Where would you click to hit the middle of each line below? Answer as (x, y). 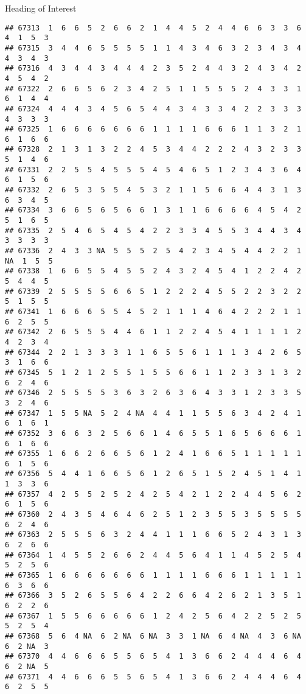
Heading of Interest (41, 8)
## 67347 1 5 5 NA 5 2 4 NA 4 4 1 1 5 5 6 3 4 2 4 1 (153, 413)
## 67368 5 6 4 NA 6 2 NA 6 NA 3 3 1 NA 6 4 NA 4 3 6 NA (153, 636)
